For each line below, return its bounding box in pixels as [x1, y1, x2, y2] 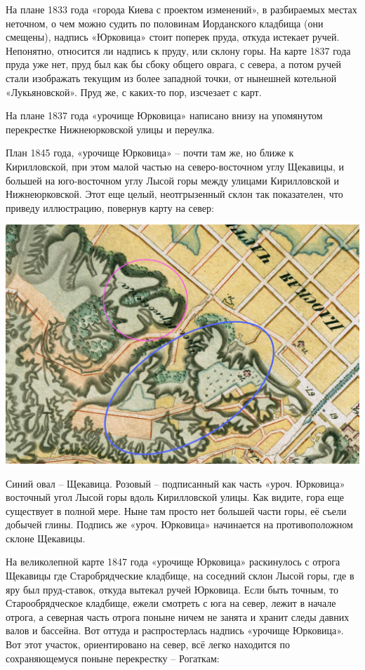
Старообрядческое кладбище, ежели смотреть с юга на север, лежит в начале [6, 596, 336, 610]
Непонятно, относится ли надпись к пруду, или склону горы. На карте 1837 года [6, 43, 351, 58]
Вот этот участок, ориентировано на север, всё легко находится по [6, 637, 290, 652]
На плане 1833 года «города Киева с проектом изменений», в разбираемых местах [6, 2, 357, 16]
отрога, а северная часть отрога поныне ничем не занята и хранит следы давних [6, 609, 350, 624]
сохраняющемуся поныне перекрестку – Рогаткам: [6, 650, 220, 665]
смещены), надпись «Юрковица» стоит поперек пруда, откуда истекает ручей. [6, 29, 340, 44]
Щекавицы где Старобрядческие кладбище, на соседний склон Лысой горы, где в [6, 568, 354, 583]
